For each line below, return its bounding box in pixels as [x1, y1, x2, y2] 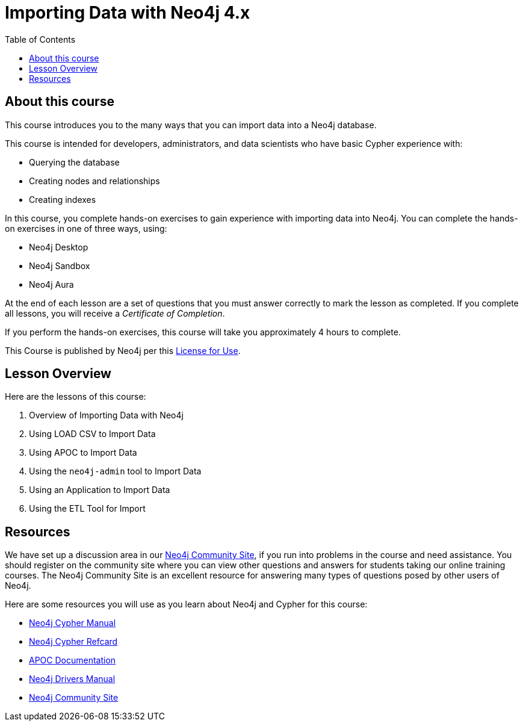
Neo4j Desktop [29, 241, 88, 252]
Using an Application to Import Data [29, 485, 170, 495]
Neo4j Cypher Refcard [29, 636, 118, 647]
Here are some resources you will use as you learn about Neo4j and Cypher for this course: [5, 599, 368, 610]
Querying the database [29, 157, 120, 167]
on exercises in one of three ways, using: [5, 223, 167, 234]
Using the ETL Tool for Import [29, 503, 146, 514]
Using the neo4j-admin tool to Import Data [29, 466, 202, 477]
